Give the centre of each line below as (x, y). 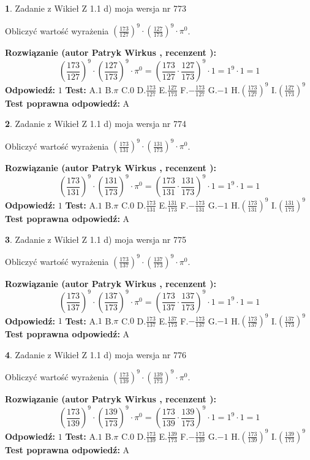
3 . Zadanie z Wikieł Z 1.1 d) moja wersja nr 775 (96, 239)
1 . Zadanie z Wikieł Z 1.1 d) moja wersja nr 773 (96, 8)
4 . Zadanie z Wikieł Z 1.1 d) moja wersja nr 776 (96, 354)
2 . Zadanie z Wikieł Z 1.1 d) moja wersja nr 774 (96, 124)
